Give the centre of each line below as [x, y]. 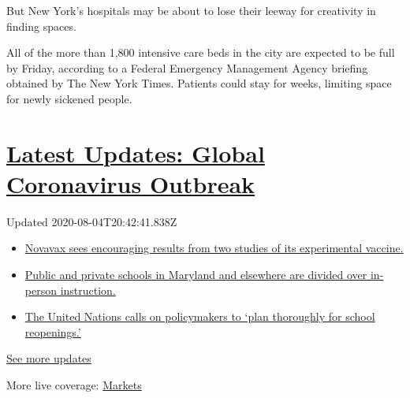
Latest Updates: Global [136, 153]
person [41, 290]
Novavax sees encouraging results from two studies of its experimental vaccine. [214, 248]
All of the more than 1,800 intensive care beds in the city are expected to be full [201, 52]
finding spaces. [41, 26]
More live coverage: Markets [74, 385]
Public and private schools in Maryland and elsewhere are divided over [196, 275]
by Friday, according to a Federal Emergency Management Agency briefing [187, 67]
